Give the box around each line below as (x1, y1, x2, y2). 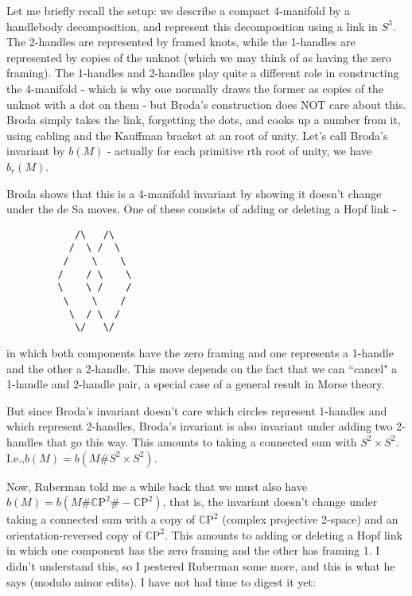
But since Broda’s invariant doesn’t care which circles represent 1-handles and (6, 402, 387, 419)
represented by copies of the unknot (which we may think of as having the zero (6, 49, 391, 65)
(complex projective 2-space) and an (222, 511, 398, 528)
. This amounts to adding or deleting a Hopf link (165, 526, 402, 543)
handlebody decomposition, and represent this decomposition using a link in (6, 18, 378, 34)
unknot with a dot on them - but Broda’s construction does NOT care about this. (6, 95, 406, 112)
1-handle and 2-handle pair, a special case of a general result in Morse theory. (6, 376, 385, 392)
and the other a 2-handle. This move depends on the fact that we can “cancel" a (6, 360, 398, 376)
